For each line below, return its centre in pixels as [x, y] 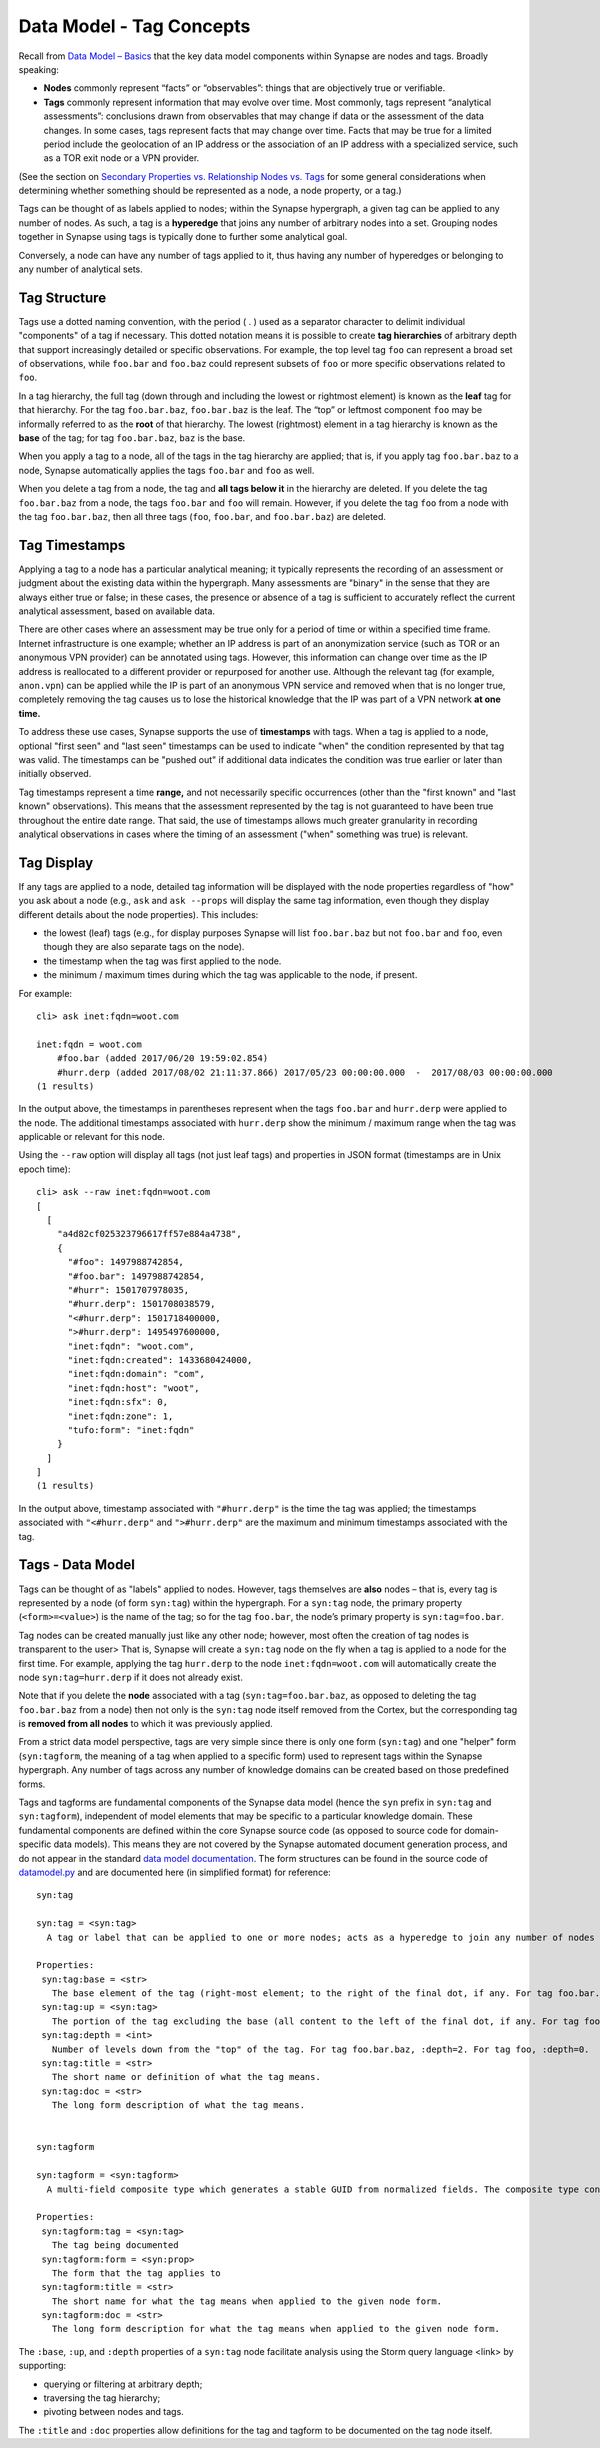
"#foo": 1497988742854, [126, 1262]
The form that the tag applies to [136, 2273]
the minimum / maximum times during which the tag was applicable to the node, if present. [230, 975]
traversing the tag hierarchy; [102, 2398]
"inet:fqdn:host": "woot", [133, 1388]
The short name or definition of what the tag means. [186, 2077]
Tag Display [56, 862]
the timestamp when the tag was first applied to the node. [162, 961]
